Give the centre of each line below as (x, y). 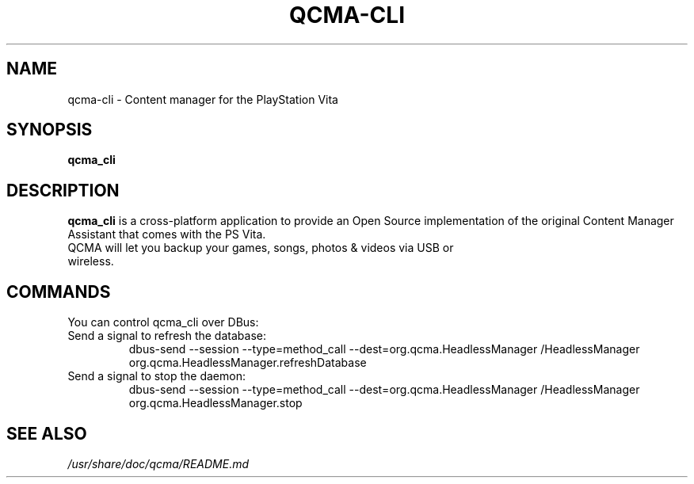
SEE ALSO (47, 433)
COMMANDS (59, 292)
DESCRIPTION (63, 190)
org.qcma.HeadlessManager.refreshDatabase (248, 363)
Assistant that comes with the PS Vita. (167, 234)
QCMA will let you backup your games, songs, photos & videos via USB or (261, 248)
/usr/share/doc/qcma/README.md (158, 463)
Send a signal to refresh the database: (167, 336)
